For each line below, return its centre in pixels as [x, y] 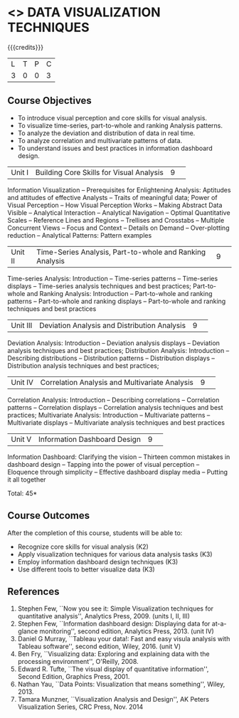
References [33, 591]
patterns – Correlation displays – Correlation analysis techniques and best [115, 407]
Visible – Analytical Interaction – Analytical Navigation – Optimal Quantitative [119, 212]
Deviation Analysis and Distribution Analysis [112, 325]
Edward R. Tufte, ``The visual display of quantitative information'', [113, 669]
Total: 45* [22, 493]
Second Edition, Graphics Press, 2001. [74, 677]
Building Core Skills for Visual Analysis [99, 172]
